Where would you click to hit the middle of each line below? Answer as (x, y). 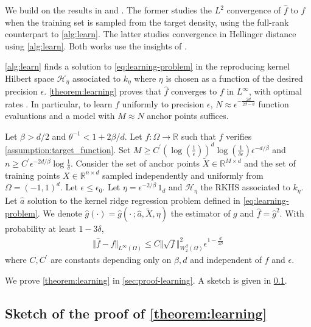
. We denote (60, 213)
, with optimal (275, 91)
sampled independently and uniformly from (183, 175)
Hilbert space (30, 78)
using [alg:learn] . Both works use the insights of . (96, 45)
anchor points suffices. (188, 116)
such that (198, 136)
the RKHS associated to (245, 187)
